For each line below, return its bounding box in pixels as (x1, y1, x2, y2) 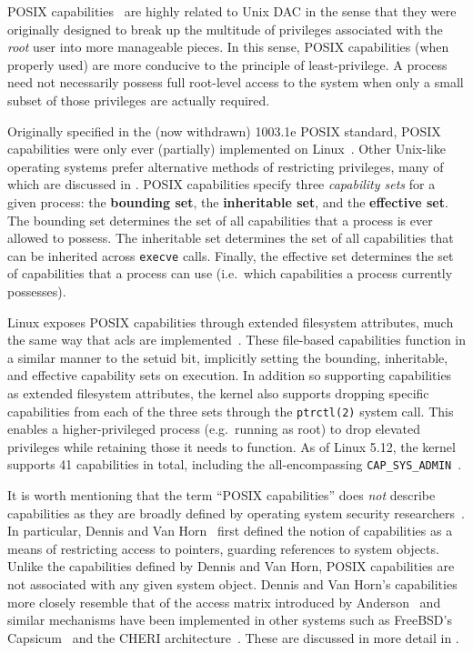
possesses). (7, 281, 66, 300)
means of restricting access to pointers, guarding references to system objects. (7, 538, 439, 558)
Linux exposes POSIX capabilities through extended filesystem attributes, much (7, 312, 454, 331)
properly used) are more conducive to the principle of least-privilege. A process (7, 55, 448, 74)
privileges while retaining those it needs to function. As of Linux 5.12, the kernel (7, 437, 456, 456)
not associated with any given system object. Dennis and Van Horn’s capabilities (7, 575, 458, 593)
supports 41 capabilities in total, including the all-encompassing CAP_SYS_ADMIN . (7, 455, 462, 474)
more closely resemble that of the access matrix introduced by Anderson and (7, 592, 441, 611)
